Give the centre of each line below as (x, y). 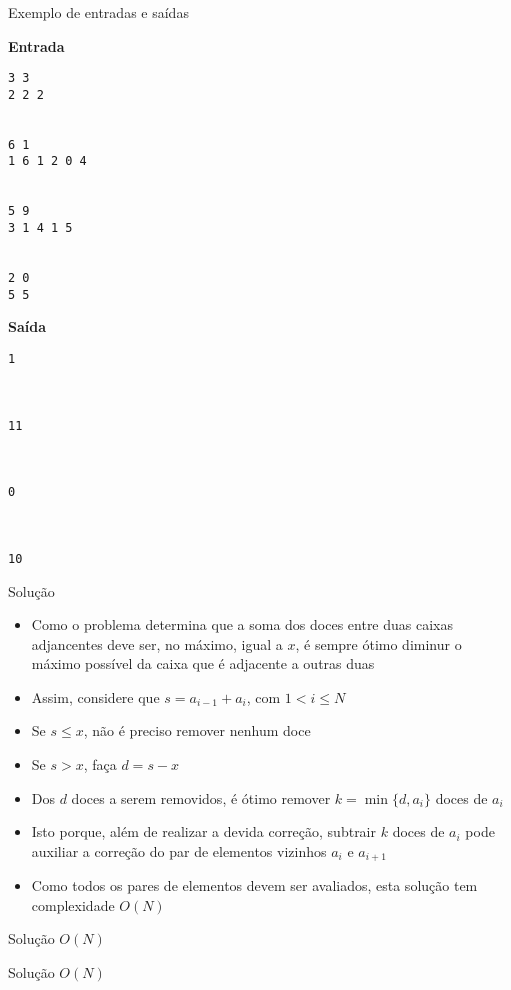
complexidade (73, 904)
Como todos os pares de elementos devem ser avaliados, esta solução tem (254, 885)
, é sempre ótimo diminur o (378, 643)
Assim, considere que (95, 696)
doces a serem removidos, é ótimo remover (201, 797)
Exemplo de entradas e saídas (98, 12)
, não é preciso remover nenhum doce (197, 730)
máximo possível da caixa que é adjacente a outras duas (203, 663)
